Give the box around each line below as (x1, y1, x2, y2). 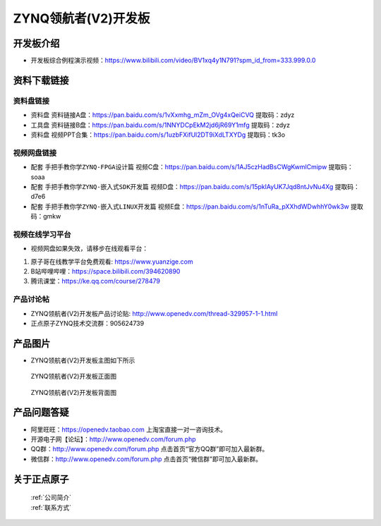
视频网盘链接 (13, 148, 57, 158)
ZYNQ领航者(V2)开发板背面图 (30, 388, 116, 396)
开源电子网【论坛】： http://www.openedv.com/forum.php (30, 434, 197, 444)
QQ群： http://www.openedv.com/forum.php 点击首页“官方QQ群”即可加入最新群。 (30, 445, 269, 453)
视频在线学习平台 (13, 229, 71, 239)
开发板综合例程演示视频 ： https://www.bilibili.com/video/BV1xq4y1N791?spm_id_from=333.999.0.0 (30, 56, 316, 65)
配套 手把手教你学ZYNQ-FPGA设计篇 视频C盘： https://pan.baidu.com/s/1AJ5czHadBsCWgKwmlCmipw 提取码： (30, 163, 354, 171)
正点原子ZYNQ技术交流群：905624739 (30, 319, 145, 327)
